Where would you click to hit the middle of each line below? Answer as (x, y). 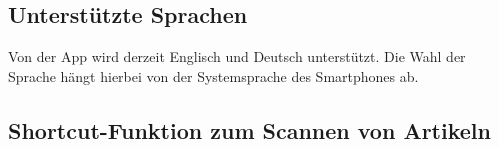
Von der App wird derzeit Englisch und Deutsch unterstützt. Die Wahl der (237, 56)
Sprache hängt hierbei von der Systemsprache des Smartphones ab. (213, 75)
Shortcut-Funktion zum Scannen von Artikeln (249, 129)
